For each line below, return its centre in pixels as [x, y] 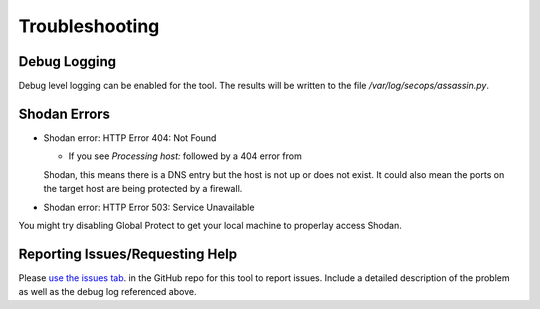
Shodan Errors [64, 113]
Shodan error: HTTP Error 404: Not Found [130, 137]
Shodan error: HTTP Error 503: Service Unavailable [149, 207]
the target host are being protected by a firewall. [143, 189]
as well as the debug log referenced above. [107, 292]
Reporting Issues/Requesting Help [128, 253]
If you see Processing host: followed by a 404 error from [185, 156]
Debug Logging [67, 61]
